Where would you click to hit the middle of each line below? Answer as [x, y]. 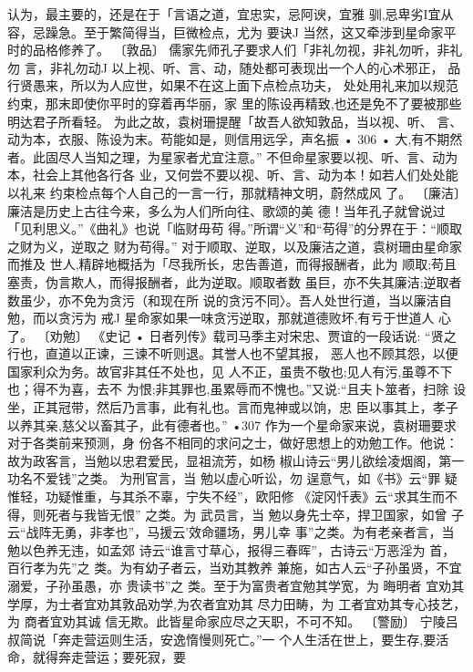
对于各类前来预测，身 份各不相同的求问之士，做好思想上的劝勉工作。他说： [233, 443]
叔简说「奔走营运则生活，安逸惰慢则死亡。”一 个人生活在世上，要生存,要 [222, 639]
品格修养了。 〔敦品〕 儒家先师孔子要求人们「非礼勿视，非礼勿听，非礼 [247, 50]
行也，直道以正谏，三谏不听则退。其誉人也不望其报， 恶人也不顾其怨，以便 [233, 353]
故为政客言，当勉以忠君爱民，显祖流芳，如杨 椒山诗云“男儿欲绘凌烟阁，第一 [236, 460]
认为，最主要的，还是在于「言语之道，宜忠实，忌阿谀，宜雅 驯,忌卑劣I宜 [224, 14]
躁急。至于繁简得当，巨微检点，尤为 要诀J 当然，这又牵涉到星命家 [244, 31]
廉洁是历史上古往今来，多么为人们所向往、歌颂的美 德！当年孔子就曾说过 [226, 210]
